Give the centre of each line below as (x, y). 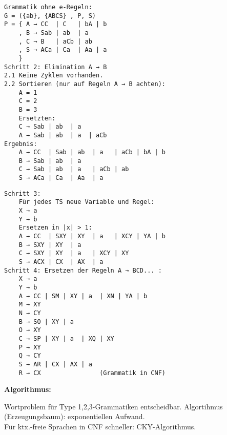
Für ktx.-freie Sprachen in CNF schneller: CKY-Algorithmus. (100, 426)
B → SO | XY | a (46, 322)
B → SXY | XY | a (50, 245)
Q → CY (30, 356)
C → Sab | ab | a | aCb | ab (74, 169)
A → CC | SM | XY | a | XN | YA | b (83, 296)
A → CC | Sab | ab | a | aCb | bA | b (92, 152)
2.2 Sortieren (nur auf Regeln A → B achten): (85, 84)
